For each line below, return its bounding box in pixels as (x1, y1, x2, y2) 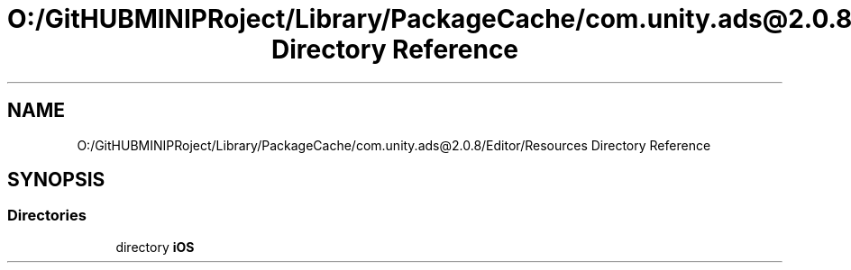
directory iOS (115, 238, 195, 255)
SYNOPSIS (7, 168, 105, 192)
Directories (7, 206, 87, 225)
